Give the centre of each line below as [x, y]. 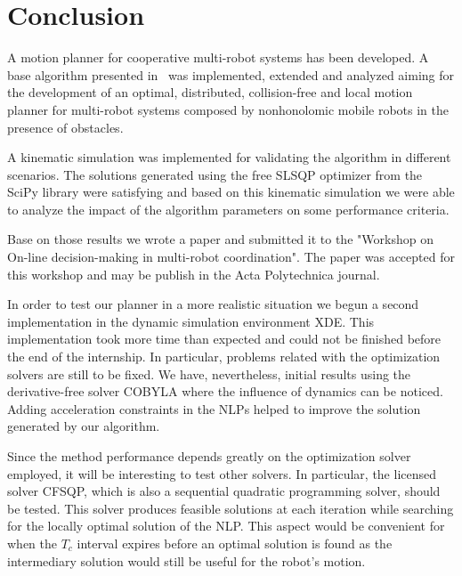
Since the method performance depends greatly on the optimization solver [209, 456]
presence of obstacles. [65, 127]
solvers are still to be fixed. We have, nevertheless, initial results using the [209, 373]
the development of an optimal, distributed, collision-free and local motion [210, 92]
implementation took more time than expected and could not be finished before [224, 339]
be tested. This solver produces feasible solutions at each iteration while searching [231, 508]
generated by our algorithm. [84, 426]
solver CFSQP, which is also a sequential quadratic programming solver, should [224, 491]
